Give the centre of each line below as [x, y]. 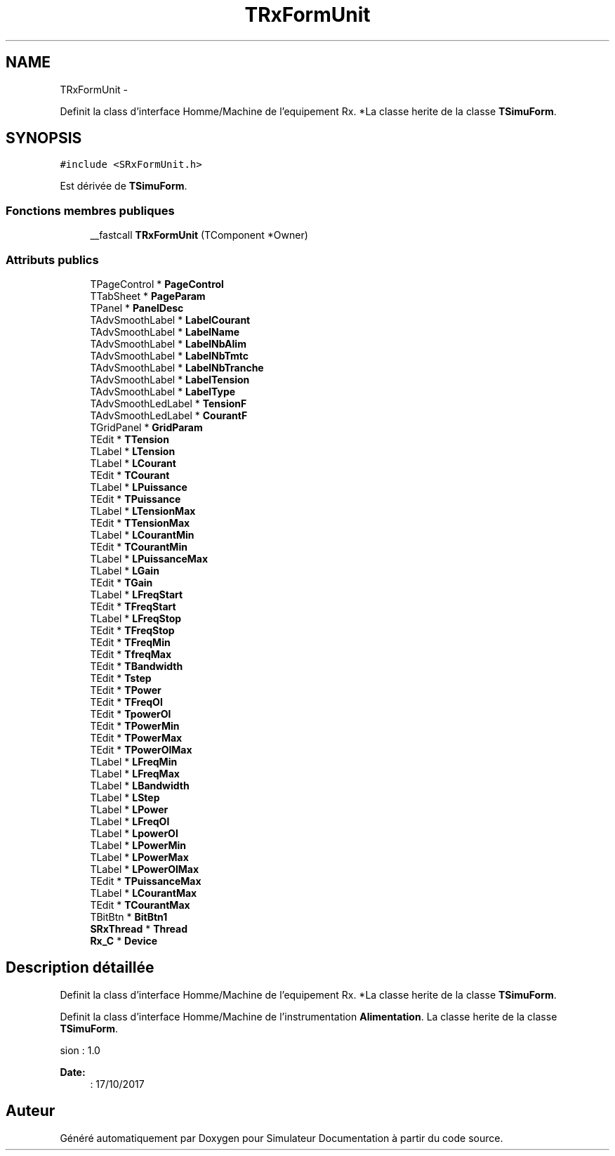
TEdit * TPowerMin [135, 725]
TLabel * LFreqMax [135, 773]
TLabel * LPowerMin [138, 845]
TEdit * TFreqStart [133, 606]
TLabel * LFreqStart [137, 594]
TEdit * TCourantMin [139, 546]
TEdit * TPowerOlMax [141, 749]
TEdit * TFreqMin [130, 642]
